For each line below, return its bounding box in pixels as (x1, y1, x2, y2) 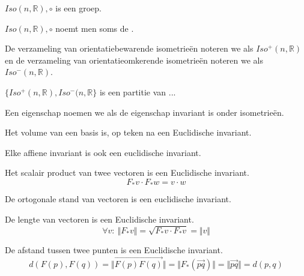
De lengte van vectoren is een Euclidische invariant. (5, 212, 194, 225)
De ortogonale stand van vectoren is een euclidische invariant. (5, 193, 231, 205)
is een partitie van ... (99, 85, 176, 98)
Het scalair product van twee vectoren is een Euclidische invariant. (5, 166, 249, 179)
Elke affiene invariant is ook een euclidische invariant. (5, 146, 201, 158)
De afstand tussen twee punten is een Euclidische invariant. (5, 243, 223, 256)
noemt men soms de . (55, 22, 134, 34)
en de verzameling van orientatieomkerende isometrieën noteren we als (5, 53, 264, 66)
